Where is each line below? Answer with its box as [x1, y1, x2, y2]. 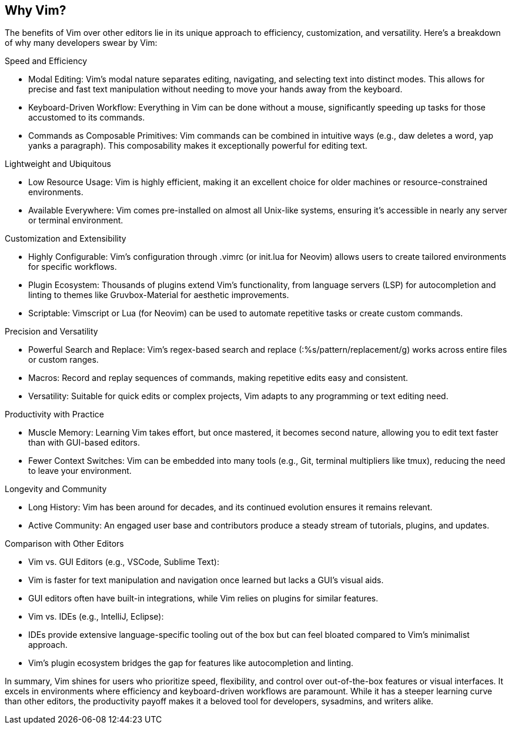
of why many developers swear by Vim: [5, 38, 158, 48]
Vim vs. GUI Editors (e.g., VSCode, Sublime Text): [28, 557, 219, 567]
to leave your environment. [28, 466, 132, 476]
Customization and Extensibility [5, 233, 126, 244]
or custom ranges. [28, 355, 99, 365]
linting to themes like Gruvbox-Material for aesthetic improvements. [28, 290, 289, 300]
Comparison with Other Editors [5, 539, 124, 549]
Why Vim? [5, 3, 66, 18]
